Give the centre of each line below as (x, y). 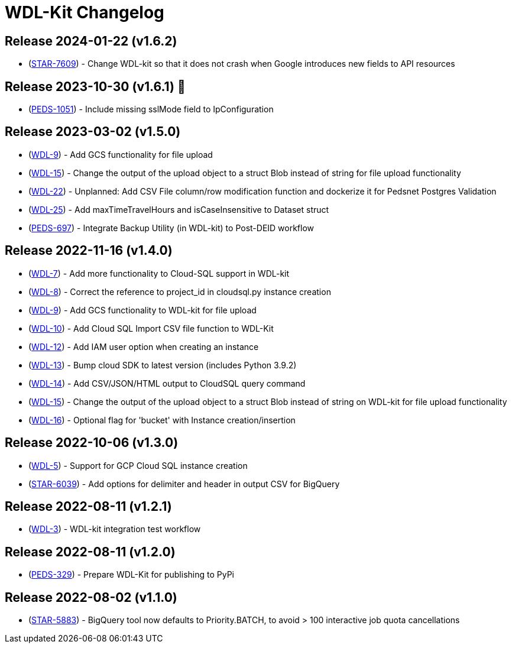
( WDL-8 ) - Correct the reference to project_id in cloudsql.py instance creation (180, 291)
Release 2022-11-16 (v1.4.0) (89, 251)
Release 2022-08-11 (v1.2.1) (88, 506)
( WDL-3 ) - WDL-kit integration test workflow (115, 529)
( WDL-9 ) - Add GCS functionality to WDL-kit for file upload (142, 310)
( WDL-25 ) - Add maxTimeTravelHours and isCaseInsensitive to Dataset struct (179, 209)
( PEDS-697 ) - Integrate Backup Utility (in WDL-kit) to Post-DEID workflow (171, 228)
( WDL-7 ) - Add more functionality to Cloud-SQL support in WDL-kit (159, 273)
